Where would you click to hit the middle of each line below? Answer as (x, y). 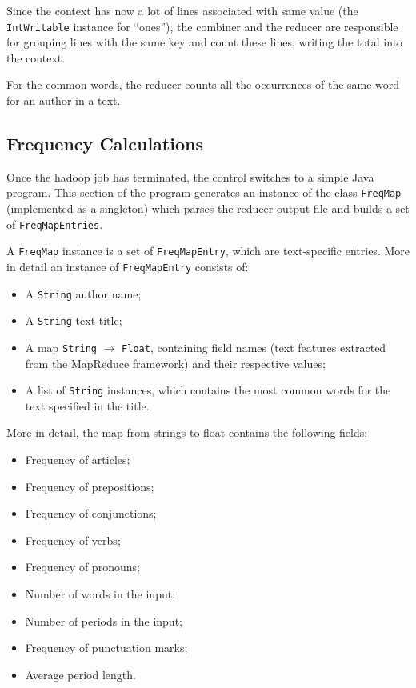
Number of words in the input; (100, 594)
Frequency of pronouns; (82, 567)
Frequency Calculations (105, 144)
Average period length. (80, 674)
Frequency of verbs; (73, 540)
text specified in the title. (87, 405)
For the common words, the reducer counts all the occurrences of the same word (203, 84)
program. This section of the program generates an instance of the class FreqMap (204, 192)
